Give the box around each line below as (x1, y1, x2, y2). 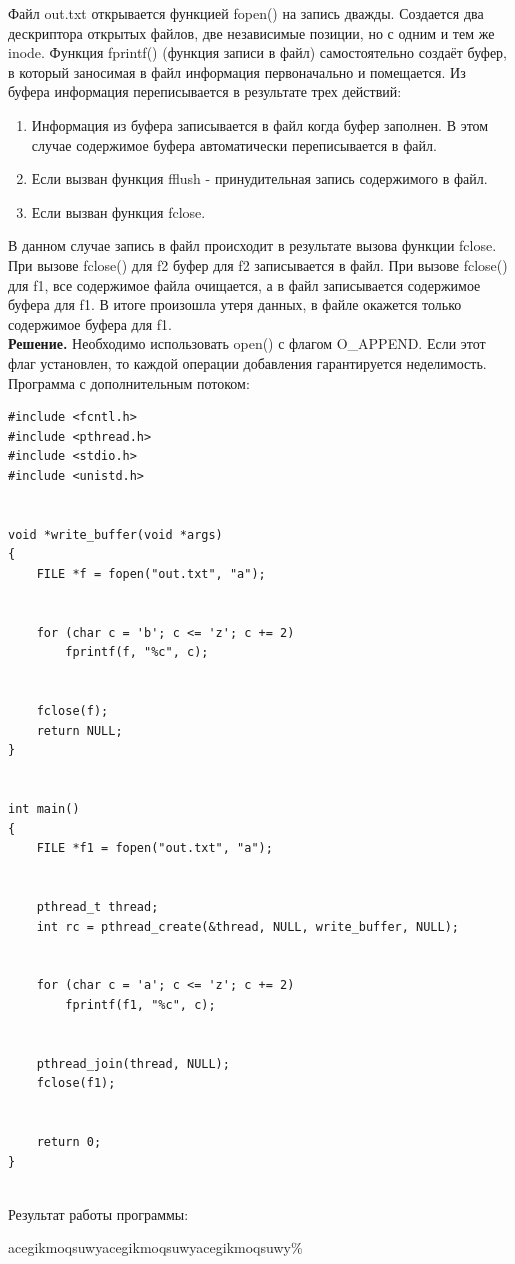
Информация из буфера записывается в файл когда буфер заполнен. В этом (31, 114, 489, 135)
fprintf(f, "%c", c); (65, 645, 209, 660)
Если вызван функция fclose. (31, 201, 206, 222)
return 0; (36, 1135, 102, 1150)
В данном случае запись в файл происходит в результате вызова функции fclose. (8, 235, 497, 256)
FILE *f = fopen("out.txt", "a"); (36, 566, 266, 581)
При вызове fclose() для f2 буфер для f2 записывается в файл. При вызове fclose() (8, 254, 508, 275)
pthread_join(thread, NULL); (36, 1056, 230, 1071)
